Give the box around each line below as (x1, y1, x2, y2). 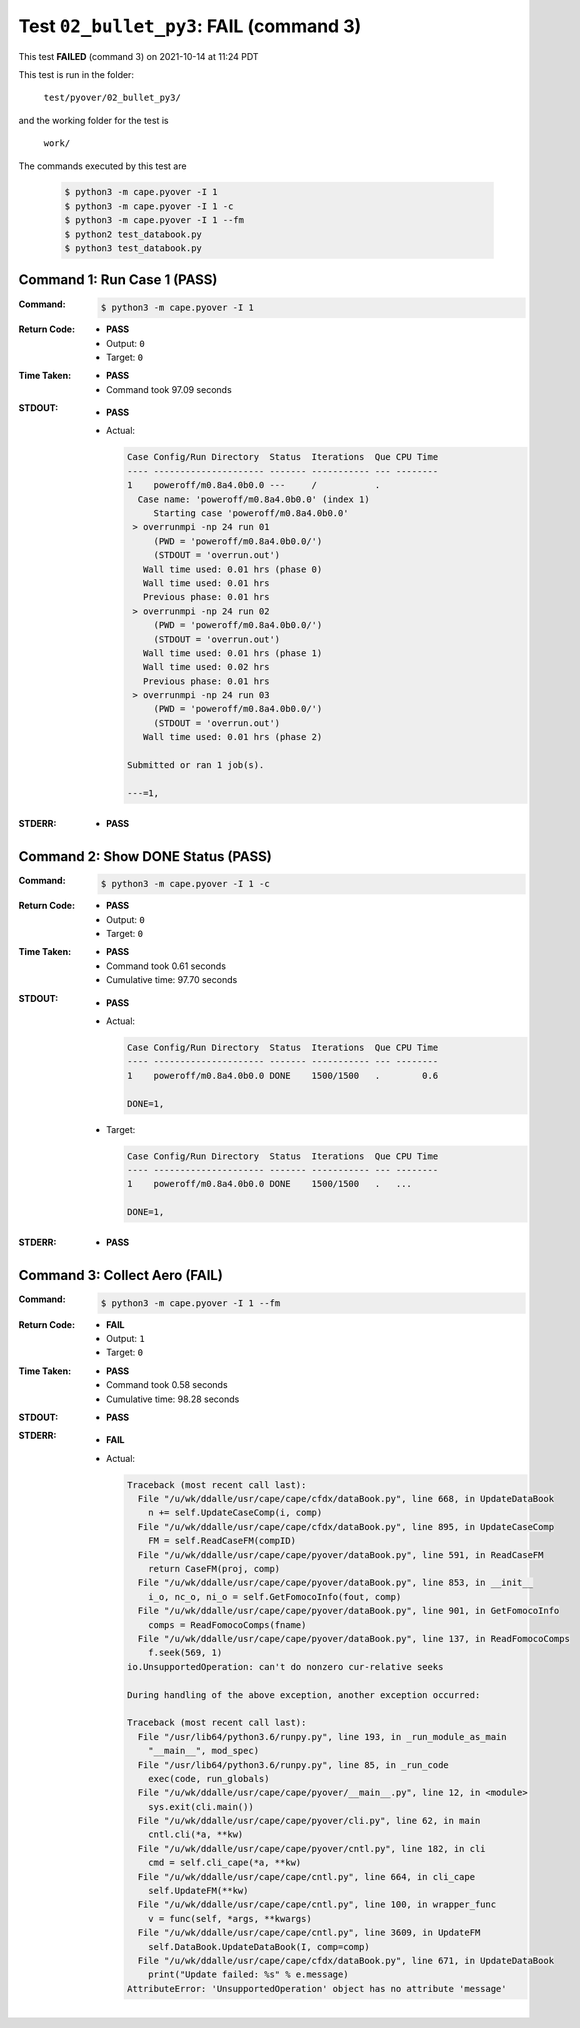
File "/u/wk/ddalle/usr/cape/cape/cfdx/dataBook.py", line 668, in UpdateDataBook (137, 1493, 555, 1505)
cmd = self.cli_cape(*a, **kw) (148, 1857, 302, 1869)
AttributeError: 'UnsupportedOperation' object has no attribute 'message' (126, 1983, 507, 1994)
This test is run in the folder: (18, 68, 135, 80)
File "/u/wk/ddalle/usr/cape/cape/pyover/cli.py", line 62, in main (137, 1815, 481, 1827)
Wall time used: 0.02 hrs (142, 661, 270, 673)
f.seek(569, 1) (148, 1647, 223, 1659)
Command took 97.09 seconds (106, 383, 232, 395)
